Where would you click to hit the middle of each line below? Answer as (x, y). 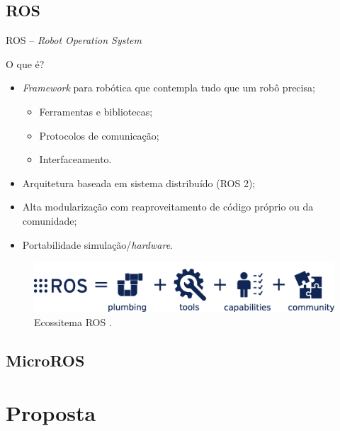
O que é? (25, 63)
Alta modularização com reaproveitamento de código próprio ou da (168, 207)
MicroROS (45, 360)
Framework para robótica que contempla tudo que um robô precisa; (169, 88)
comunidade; (50, 220)
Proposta (51, 412)
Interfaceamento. (75, 159)
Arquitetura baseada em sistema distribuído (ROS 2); (139, 183)
